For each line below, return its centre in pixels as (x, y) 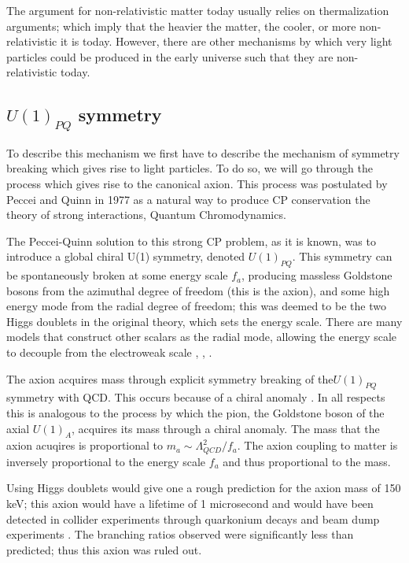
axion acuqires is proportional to (85, 445)
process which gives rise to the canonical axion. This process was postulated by (197, 183)
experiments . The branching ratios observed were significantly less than (180, 534)
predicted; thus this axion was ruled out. (104, 549)
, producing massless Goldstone (317, 275)
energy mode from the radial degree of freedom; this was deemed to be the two (196, 306)
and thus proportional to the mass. (307, 461)
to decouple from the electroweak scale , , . (109, 352)
